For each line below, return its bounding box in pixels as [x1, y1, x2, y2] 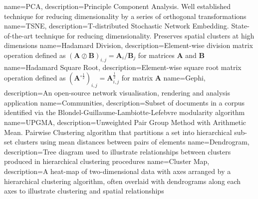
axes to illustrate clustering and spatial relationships [4, 185, 164, 196]
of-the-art [4, 30, 33, 40]
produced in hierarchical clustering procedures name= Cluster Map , [4, 156, 210, 166]
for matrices [138, 49, 175, 60]
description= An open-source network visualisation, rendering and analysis [4, 87, 230, 98]
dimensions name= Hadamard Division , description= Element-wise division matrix [4, 40, 253, 50]
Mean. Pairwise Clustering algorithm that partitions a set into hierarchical [4, 126, 232, 137]
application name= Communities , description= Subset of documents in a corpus [4, 97, 245, 107]
